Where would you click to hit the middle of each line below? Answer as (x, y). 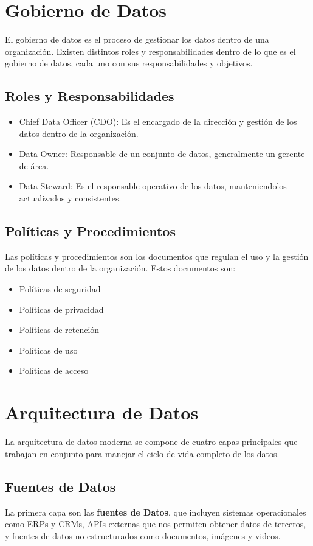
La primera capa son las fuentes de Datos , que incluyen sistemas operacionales (156, 512)
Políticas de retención (59, 330)
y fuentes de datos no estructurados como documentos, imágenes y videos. (143, 535)
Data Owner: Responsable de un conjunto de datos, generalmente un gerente (162, 154)
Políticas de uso (48, 350)
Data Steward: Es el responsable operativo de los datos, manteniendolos (153, 186)
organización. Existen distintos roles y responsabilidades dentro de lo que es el (150, 51)
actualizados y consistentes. (70, 198)
